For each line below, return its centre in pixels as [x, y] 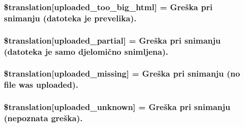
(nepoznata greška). [43, 118]
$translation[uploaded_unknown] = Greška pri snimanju [117, 107]
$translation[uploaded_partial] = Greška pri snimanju [112, 40]
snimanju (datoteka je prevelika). [70, 18]
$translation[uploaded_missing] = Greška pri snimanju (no [122, 73]
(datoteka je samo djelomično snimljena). [86, 51]
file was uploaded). [41, 85]
